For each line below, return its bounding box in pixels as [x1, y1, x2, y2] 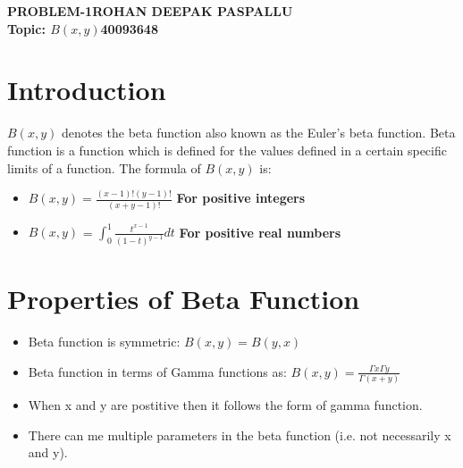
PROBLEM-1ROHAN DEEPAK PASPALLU [7, 2, 293, 20]
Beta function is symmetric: [28, 332, 181, 351]
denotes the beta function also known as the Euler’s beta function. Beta [61, 123, 456, 142]
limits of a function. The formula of [7, 158, 201, 177]
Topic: [7, 19, 46, 38]
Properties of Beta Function [7, 280, 360, 317]
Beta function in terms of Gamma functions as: [28, 362, 287, 380]
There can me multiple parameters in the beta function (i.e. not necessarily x [28, 425, 451, 444]
